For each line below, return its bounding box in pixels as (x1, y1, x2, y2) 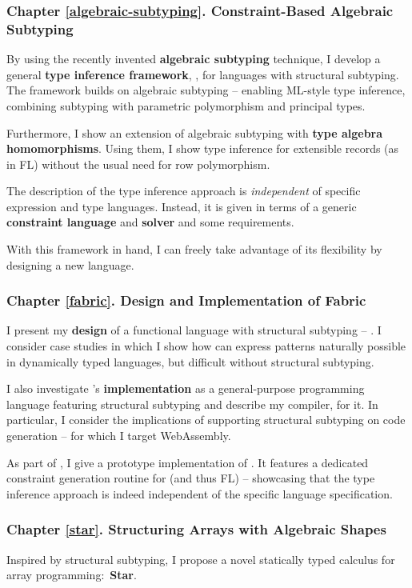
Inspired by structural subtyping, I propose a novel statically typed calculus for (6, 550, 395, 567)
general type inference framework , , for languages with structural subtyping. (6, 66, 399, 82)
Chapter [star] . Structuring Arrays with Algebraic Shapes (6, 519, 386, 539)
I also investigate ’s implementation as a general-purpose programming (6, 380, 365, 397)
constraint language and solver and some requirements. (6, 214, 294, 230)
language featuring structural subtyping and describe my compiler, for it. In (6, 395, 378, 412)
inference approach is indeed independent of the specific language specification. (6, 485, 393, 502)
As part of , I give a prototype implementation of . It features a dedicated (6, 454, 369, 470)
